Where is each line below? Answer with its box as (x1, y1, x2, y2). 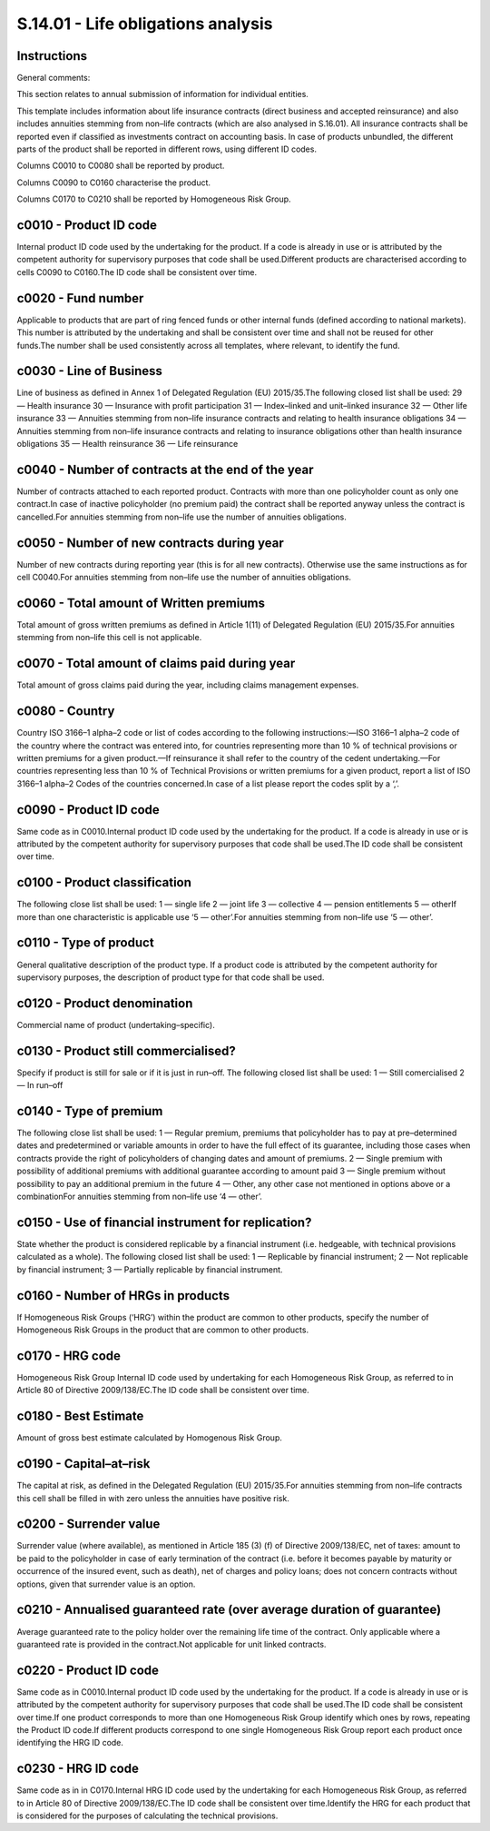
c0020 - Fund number (16, 291, 144, 306)
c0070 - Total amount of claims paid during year (16, 656, 296, 671)
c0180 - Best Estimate (16, 1409, 144, 1424)
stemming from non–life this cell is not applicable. (16, 632, 202, 643)
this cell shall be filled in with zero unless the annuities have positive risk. (16, 1492, 289, 1503)
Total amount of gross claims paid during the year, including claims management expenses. (16, 679, 359, 690)
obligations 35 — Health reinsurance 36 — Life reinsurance (16, 439, 239, 450)
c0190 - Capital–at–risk (16, 1456, 151, 1471)
